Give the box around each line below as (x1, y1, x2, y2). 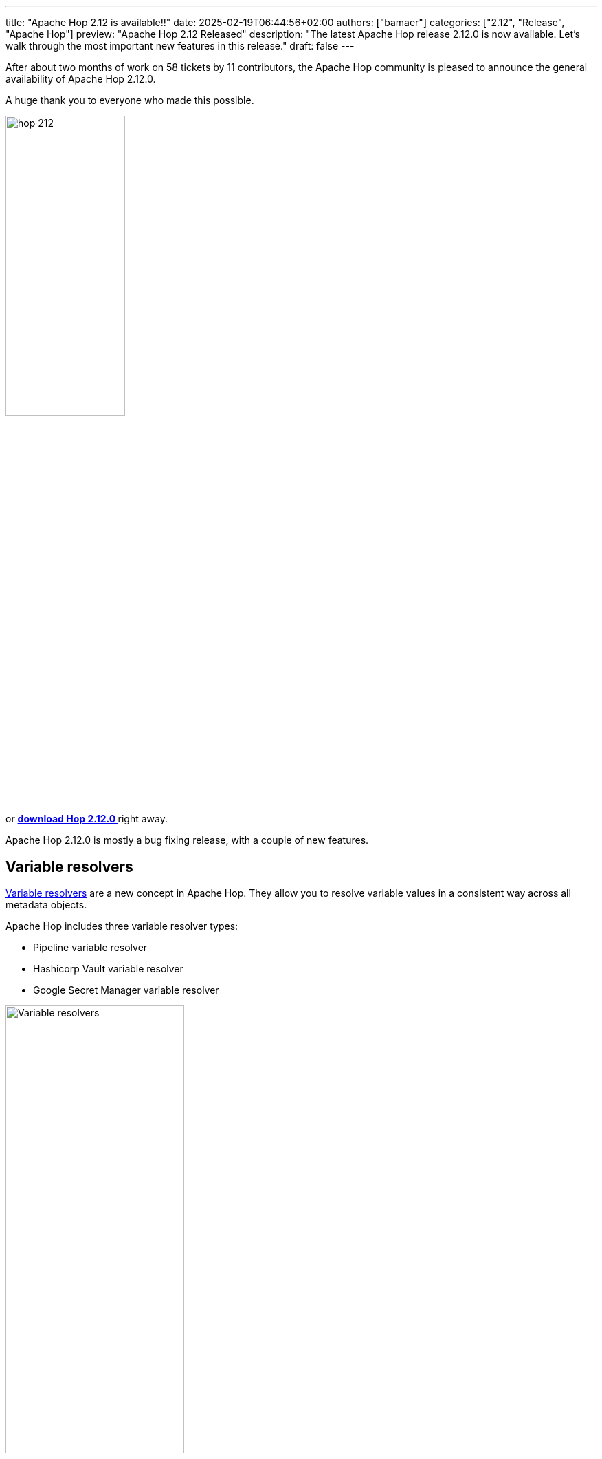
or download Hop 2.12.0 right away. (5, 813, 168, 825)
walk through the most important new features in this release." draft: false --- (5, 40, 355, 52)
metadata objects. (5, 899, 87, 911)
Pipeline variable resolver (33, 941, 148, 954)
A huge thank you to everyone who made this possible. (5, 94, 254, 106)
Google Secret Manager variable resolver (33, 984, 219, 997)
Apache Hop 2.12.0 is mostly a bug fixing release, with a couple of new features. (5, 834, 369, 846)
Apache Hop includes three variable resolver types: (5, 920, 238, 933)
